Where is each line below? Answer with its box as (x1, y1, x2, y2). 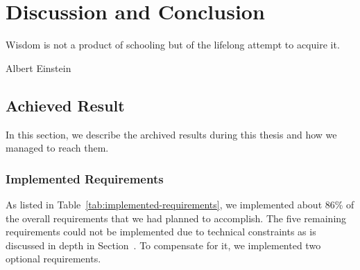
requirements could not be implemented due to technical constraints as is (6, 224, 316, 239)
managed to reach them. (6, 141, 109, 155)
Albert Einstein (6, 60, 71, 75)
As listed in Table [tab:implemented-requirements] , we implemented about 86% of (6, 197, 354, 211)
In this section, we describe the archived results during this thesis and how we (6, 127, 337, 141)
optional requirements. (6, 251, 101, 266)
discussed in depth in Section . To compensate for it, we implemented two (6, 237, 321, 252)
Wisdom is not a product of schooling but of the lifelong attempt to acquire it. (6, 37, 340, 52)
